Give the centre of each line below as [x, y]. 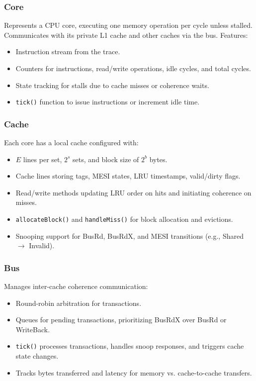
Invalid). [42, 245]
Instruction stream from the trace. [68, 51]
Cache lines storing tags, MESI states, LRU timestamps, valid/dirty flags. [128, 176]
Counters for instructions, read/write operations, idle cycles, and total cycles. [133, 68]
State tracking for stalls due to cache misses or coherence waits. [112, 85]
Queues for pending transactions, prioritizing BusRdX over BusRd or [121, 320]
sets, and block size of [106, 159]
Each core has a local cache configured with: [71, 143]
